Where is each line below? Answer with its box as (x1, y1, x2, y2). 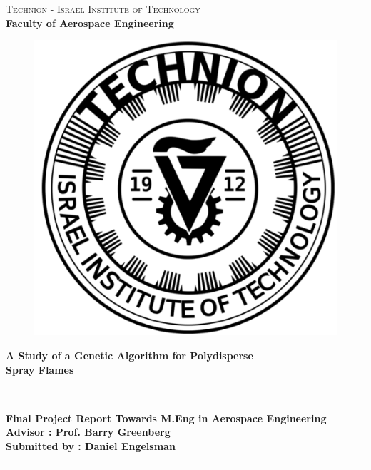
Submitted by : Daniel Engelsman (6, 438, 176, 453)
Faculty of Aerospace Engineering (6, 15, 174, 30)
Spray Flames (6, 362, 74, 377)
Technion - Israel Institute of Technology (6, 1, 200, 16)
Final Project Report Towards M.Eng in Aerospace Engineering (6, 410, 327, 425)
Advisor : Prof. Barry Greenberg (6, 424, 171, 439)
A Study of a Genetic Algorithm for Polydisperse (6, 348, 253, 363)
